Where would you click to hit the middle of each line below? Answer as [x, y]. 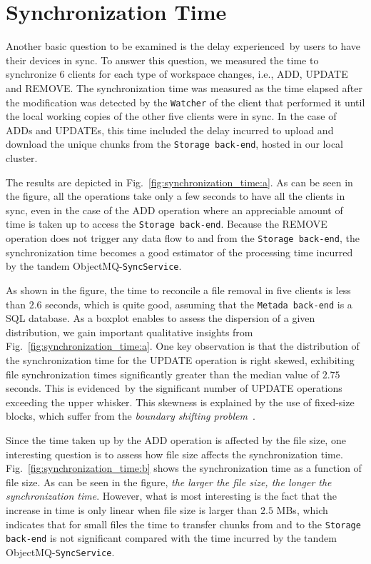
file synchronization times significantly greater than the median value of [163, 374]
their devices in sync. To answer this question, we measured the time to [162, 60]
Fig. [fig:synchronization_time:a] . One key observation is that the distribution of [183, 346]
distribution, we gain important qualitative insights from [129, 332]
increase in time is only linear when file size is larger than [132, 509]
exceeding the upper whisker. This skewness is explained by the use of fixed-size [180, 402]
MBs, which [302, 509]
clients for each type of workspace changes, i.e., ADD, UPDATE [208, 74]
